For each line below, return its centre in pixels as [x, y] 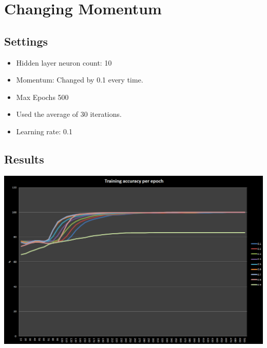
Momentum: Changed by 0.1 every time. [80, 80]
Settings [26, 41]
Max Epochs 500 [42, 97]
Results [24, 159]
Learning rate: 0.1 [44, 131]
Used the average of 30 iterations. [69, 114]
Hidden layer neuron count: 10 [64, 62]
